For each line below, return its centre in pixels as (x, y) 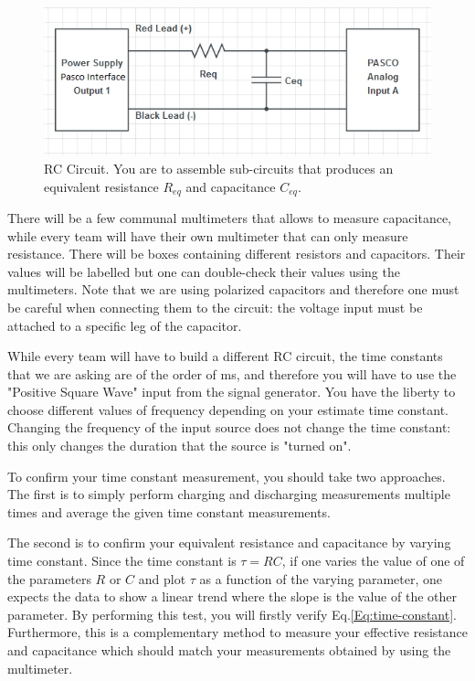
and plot (162, 578)
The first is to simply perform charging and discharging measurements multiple (229, 494)
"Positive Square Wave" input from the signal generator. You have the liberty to (232, 392)
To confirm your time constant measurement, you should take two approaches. (227, 476)
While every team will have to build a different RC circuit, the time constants (225, 356)
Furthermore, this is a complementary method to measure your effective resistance (238, 632)
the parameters (49, 578)
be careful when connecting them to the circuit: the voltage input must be (215, 307)
